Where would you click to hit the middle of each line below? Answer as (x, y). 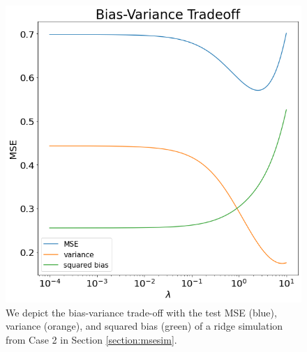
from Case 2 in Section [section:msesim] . (91, 339)
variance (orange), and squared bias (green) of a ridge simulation (144, 326)
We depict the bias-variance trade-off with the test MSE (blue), (141, 312)
